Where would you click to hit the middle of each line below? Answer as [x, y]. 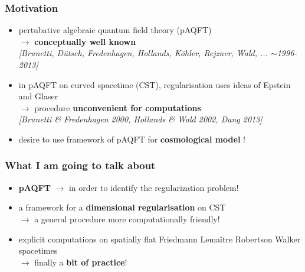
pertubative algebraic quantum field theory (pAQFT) [115, 30]
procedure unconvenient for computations [118, 107]
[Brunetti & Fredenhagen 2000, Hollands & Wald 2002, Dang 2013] [140, 119]
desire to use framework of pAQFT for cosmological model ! [132, 139]
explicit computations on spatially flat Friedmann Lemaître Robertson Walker [160, 239]
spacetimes [38, 250]
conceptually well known [85, 41]
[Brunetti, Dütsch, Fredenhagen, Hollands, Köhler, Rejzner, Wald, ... [143, 53]
